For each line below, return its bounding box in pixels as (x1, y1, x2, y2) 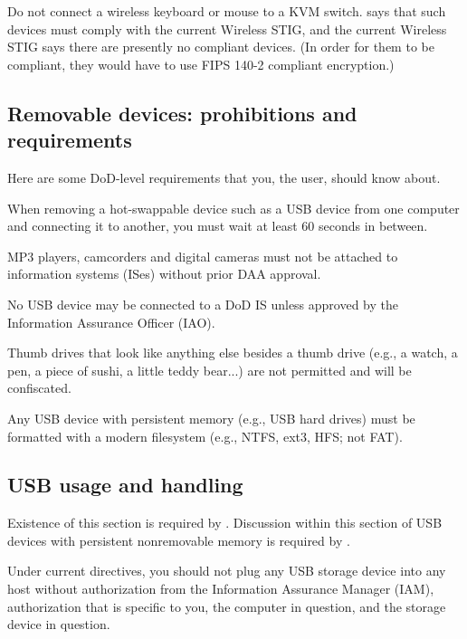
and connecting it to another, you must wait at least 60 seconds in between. (7, 216, 428, 235)
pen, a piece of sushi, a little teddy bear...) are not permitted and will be (7, 360, 412, 379)
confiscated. (7, 378, 71, 397)
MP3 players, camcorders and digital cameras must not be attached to (7, 246, 398, 265)
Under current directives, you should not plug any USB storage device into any (7, 561, 446, 580)
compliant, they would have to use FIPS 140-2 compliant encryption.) (7, 54, 395, 73)
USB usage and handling (7, 471, 243, 499)
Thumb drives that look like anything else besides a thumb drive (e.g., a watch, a (7, 343, 458, 362)
